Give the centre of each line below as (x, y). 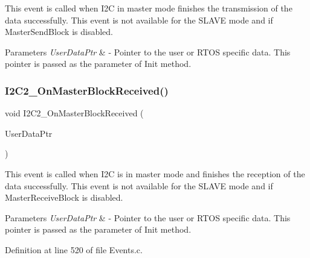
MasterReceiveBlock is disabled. (64, 197)
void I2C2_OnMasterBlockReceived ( (74, 113)
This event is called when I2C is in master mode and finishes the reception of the (155, 173)
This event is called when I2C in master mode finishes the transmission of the (149, 8)
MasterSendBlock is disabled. (59, 32)
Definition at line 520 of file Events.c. (74, 249)
